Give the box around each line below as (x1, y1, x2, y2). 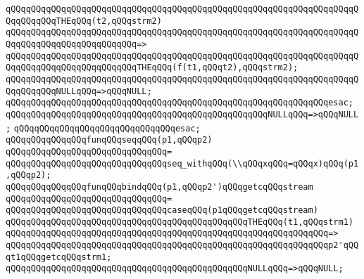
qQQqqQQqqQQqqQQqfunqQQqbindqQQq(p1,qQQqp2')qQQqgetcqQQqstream (6, 181, 313, 192)
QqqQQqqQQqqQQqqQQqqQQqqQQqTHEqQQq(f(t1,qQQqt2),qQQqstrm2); (6, 63, 299, 73)
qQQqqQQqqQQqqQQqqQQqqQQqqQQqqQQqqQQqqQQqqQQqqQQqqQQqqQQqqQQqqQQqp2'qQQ (6, 240, 359, 251)
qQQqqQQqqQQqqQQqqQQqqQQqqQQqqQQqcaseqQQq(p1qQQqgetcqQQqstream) (6, 205, 318, 216)
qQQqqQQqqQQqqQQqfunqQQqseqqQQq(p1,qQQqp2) (6, 135, 213, 145)
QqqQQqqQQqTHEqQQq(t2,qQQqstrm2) (6, 15, 162, 26)
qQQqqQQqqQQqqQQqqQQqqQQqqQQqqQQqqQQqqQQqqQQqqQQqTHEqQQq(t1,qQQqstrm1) (6, 216, 353, 227)
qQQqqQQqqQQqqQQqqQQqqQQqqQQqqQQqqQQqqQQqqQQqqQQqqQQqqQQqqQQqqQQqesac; (6, 98, 353, 108)
